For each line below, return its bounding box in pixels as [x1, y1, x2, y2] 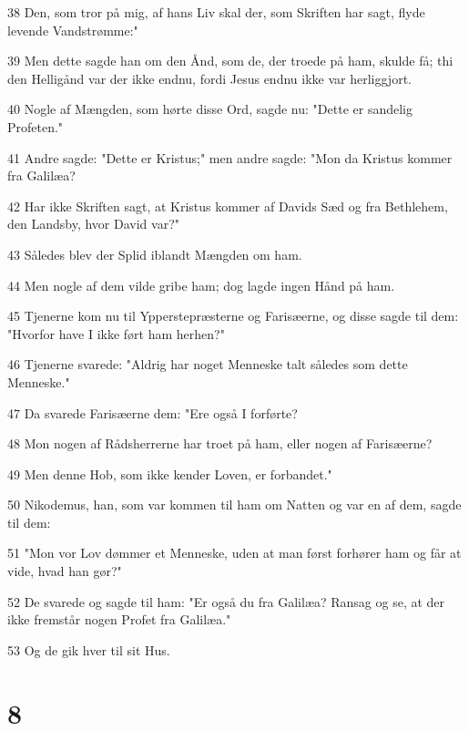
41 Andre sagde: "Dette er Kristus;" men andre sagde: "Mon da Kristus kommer [7, 148, 453, 167]
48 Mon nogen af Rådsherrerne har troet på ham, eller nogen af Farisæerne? [7, 434, 433, 453]
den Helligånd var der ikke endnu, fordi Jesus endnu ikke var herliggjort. [7, 68, 412, 88]
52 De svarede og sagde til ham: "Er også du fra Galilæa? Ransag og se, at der [7, 592, 445, 611]
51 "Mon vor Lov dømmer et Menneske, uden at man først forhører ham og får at [7, 543, 462, 562]
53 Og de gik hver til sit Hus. [7, 640, 170, 659]
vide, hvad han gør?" [7, 561, 122, 581]
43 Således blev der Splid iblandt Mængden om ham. [7, 244, 302, 263]
